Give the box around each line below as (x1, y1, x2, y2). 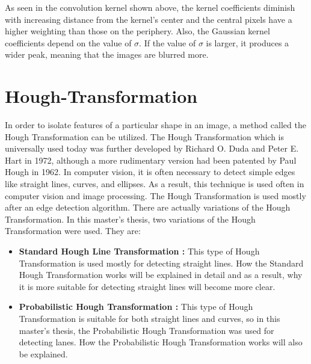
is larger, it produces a (206, 36, 289, 49)
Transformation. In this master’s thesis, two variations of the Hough (5, 212, 256, 225)
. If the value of (139, 36, 196, 49)
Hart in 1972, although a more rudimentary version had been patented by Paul (5, 153, 297, 166)
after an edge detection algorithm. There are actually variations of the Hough (5, 201, 291, 214)
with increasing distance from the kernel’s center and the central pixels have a (5, 13, 292, 25)
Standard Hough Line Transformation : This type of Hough (19, 245, 260, 258)
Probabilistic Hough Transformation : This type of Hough (19, 300, 253, 313)
